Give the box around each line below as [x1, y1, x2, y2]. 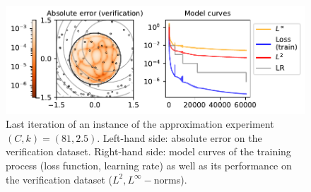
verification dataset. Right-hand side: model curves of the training [6, 144, 291, 159]
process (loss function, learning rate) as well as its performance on [6, 157, 292, 172]
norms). [153, 172, 187, 186]
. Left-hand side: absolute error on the [97, 130, 262, 145]
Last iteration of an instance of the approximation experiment [6, 116, 274, 131]
